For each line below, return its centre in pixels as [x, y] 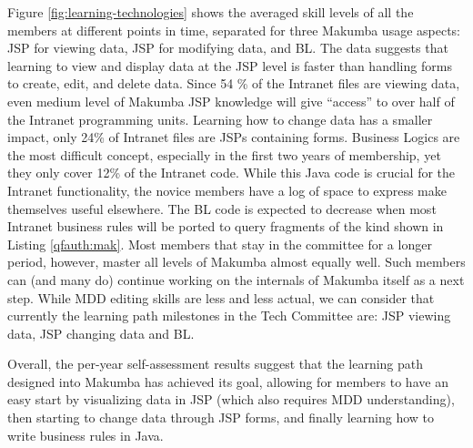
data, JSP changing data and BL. [101, 333]
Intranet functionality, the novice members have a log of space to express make [227, 190]
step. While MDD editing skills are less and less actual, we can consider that [221, 297]
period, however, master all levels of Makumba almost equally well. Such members [236, 262]
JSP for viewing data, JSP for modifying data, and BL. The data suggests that [228, 48]
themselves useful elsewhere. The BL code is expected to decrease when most [222, 208]
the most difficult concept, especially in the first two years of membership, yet [224, 154]
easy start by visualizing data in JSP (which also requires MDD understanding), [231, 399]
